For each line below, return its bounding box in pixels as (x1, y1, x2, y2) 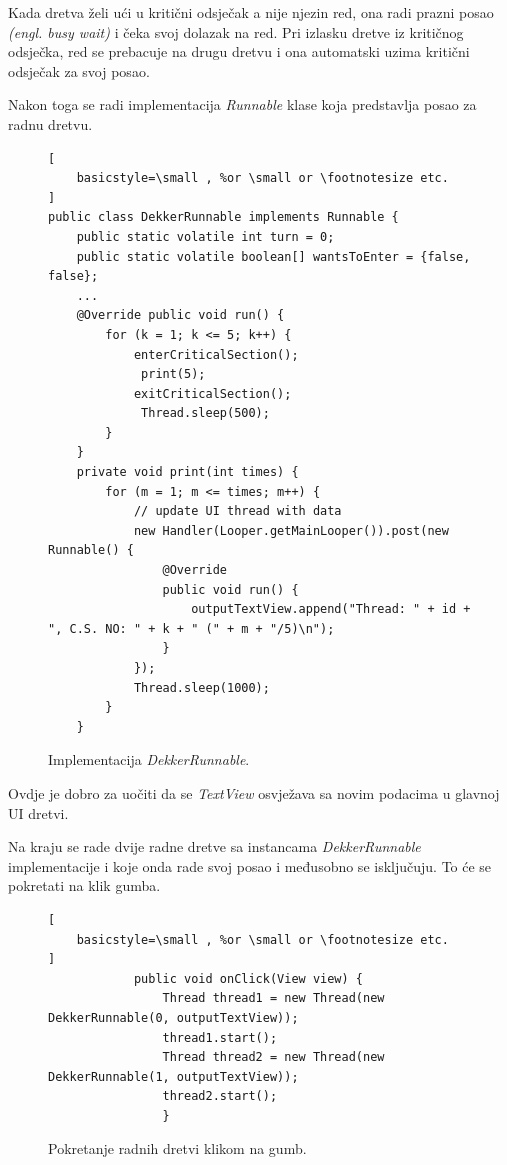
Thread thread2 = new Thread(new (162, 1050, 385, 1065)
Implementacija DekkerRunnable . (48, 749, 250, 770)
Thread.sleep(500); (141, 406, 270, 421)
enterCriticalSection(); (133, 347, 299, 362)
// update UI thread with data (133, 504, 342, 519)
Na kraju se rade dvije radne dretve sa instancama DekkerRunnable (8, 836, 421, 857)
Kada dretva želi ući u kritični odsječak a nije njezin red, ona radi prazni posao (8, 2, 494, 22)
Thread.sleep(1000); (133, 680, 270, 695)
